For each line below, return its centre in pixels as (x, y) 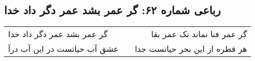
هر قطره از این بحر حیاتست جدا (191, 49)
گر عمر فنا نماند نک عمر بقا (199, 34)
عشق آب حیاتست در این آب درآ (63, 49)
